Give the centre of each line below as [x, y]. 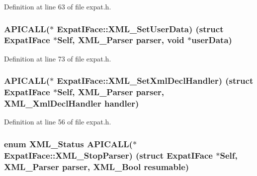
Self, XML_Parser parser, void [121, 40]
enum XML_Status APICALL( [68, 144]
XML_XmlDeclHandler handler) [72, 103]
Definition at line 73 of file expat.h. [58, 58]
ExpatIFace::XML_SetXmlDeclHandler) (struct [155, 81]
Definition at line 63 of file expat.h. [58, 6]
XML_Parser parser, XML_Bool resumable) [97, 166]
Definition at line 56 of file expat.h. [58, 122]
